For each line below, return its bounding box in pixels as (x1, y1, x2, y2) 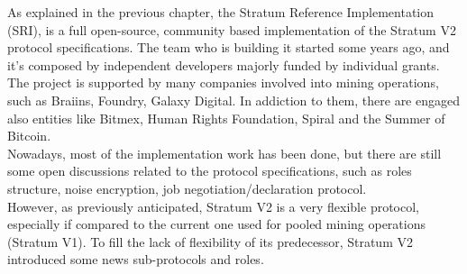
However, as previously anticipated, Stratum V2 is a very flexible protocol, (7, 196, 419, 215)
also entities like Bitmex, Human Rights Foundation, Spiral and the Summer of (7, 108, 445, 127)
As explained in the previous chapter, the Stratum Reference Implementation (7, 3, 435, 21)
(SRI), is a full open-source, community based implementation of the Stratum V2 (7, 20, 456, 39)
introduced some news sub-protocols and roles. (7, 250, 264, 269)
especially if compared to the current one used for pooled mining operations (7, 215, 426, 233)
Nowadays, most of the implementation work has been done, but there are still (7, 143, 442, 162)
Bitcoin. (7, 126, 51, 145)
